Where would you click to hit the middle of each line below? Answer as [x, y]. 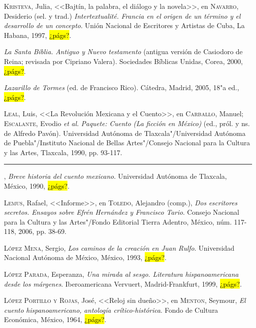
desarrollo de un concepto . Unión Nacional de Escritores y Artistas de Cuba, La [124, 25]
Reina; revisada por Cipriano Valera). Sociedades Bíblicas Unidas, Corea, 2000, [124, 61]
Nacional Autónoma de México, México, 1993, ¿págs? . [85, 257]
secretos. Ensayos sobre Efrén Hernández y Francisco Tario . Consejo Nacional [122, 212]
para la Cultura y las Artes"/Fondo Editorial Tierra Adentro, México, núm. [118, 221]
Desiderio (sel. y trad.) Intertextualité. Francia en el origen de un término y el [122, 16]
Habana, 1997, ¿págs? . [38, 35]
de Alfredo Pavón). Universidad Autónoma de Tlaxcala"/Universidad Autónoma [125, 133]
